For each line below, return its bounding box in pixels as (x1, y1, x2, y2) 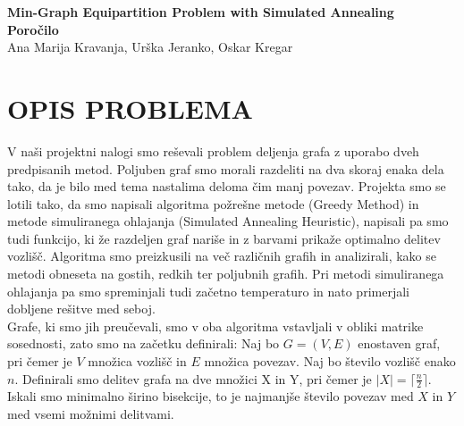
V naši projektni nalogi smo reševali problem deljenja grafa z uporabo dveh (7, 141, 419, 160)
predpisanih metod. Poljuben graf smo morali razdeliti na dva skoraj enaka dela (7, 159, 444, 178)
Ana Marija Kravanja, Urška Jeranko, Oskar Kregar (7, 38, 293, 56)
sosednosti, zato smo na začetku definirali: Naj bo (7, 334, 280, 353)
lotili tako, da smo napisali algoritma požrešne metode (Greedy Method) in (7, 194, 419, 213)
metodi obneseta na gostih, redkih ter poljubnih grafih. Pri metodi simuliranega (7, 264, 444, 283)
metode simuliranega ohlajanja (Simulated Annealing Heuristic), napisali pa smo (7, 212, 449, 230)
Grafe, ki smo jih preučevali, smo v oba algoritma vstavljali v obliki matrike (7, 316, 424, 335)
